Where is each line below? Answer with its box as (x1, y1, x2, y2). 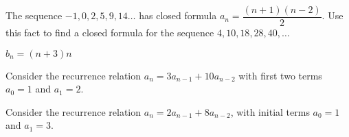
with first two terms (238, 68, 322, 82)
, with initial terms (230, 104, 310, 119)
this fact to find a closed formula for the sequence (5, 25, 214, 40)
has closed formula (139, 8, 217, 23)
